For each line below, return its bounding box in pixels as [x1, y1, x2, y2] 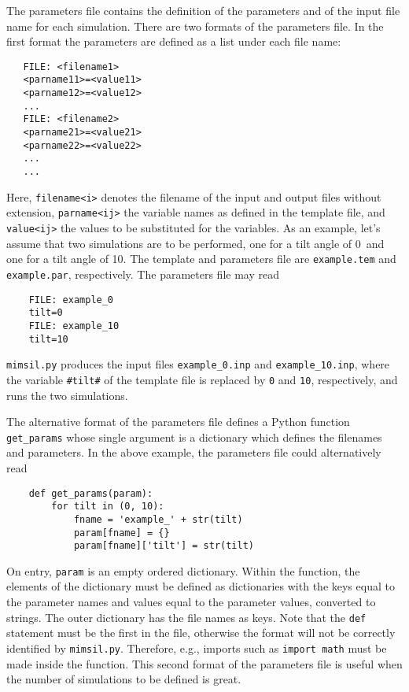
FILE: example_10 [28, 320, 120, 331]
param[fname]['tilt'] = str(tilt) [73, 540, 254, 552]
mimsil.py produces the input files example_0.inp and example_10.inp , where [6, 356, 390, 372]
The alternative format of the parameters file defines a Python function [6, 413, 350, 430]
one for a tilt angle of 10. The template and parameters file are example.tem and [6, 250, 396, 267]
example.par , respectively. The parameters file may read [6, 265, 279, 282]
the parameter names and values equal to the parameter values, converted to [6, 594, 376, 610]
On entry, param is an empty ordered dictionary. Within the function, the [6, 562, 360, 579]
